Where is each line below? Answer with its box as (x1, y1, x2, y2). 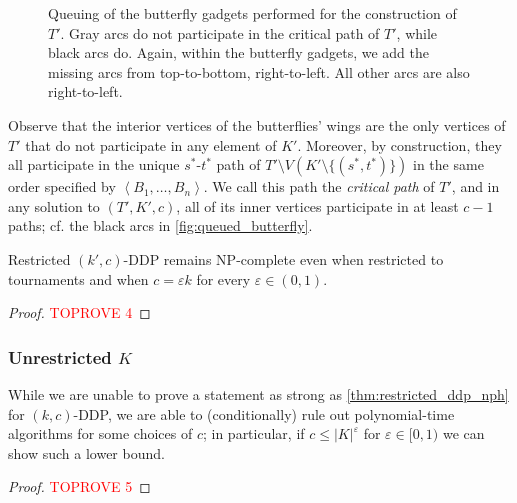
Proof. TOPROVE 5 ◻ (8, 476, 151, 497)
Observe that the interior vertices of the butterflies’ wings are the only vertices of (8, 114, 506, 135)
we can (442, 423, 485, 444)
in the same (413, 154, 484, 175)
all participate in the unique (8, 154, 180, 175)
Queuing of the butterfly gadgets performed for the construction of (48, 3, 457, 23)
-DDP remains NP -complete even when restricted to (123, 248, 444, 269)
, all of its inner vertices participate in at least (176, 195, 459, 216)
